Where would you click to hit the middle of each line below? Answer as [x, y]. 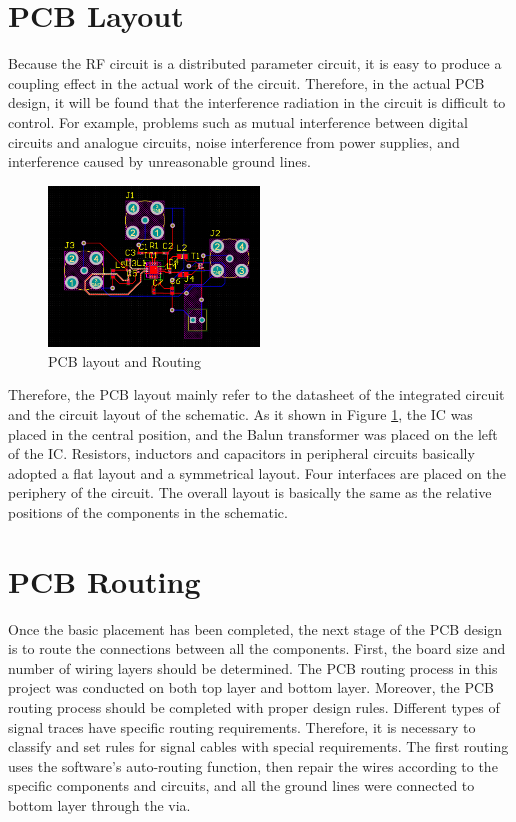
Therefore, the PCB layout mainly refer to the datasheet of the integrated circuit [256, 394]
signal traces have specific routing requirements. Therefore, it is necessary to [242, 726]
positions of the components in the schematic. [148, 511]
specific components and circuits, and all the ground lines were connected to [241, 785]
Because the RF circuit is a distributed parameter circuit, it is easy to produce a [255, 63]
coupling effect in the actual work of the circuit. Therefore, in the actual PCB [246, 82]
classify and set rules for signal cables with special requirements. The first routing [258, 746]
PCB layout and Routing [125, 360]
